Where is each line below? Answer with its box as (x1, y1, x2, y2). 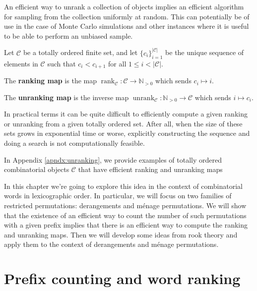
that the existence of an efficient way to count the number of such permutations (4, 210, 247, 220)
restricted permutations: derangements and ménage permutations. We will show (4, 200, 247, 210)
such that (47, 58, 76, 68)
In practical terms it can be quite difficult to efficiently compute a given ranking (4, 109, 248, 119)
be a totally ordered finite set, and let (23, 47, 138, 58)
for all (108, 58, 127, 68)
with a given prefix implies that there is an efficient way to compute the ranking (4, 220, 248, 230)
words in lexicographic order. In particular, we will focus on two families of (4, 190, 232, 201)
